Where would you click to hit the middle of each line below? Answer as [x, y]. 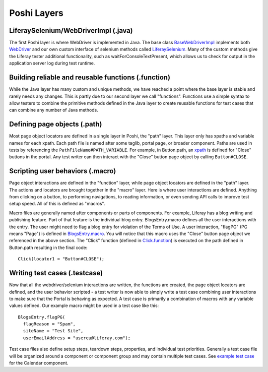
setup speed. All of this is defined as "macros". [57, 204]
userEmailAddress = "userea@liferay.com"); [77, 338]
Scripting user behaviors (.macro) [63, 171]
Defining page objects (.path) [56, 124]
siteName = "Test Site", [53, 331]
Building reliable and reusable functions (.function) [90, 78]
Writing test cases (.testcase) [56, 273]
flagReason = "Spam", [49, 324]
